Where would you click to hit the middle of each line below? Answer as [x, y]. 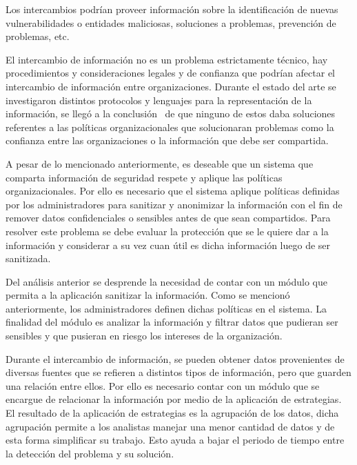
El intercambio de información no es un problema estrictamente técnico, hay [167, 59]
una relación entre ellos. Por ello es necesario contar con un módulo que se [163, 385]
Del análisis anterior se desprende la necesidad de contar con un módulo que [166, 281]
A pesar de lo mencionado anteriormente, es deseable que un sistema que [160, 163]
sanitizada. [28, 258]
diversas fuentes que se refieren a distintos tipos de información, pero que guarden [178, 372]
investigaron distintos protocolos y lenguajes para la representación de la [159, 100]
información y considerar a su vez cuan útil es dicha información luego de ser [168, 245]
